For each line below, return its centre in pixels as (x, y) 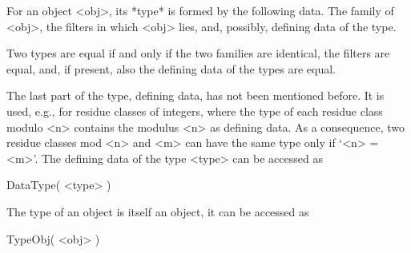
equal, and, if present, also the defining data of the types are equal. (171, 68)
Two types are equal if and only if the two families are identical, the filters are (198, 53)
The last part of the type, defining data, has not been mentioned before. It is (195, 95)
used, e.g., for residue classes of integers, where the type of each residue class (195, 111)
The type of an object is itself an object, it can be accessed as (158, 211)
